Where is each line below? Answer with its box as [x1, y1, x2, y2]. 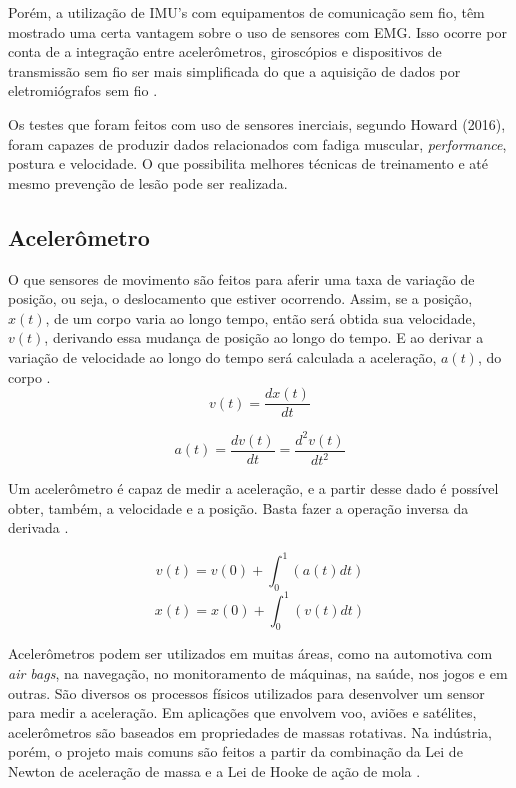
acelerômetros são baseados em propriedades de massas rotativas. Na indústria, [8, 721, 492, 742]
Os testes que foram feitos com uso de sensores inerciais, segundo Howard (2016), [8, 113, 506, 134]
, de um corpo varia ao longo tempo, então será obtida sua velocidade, [45, 307, 476, 328]
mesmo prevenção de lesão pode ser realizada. [8, 172, 288, 193]
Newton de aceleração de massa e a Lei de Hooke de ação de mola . [8, 761, 421, 782]
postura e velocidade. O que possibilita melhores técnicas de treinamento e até [8, 153, 488, 174]
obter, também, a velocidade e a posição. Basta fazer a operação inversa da [8, 497, 469, 518]
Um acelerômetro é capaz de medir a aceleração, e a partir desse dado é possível [8, 478, 499, 499]
